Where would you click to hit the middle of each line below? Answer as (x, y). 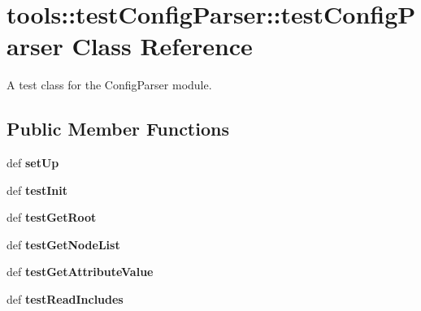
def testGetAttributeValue (80, 272)
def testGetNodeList (63, 244)
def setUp (33, 163)
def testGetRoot (52, 217)
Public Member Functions (118, 129)
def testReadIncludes (65, 299)
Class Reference (162, 46)
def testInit (37, 190)
